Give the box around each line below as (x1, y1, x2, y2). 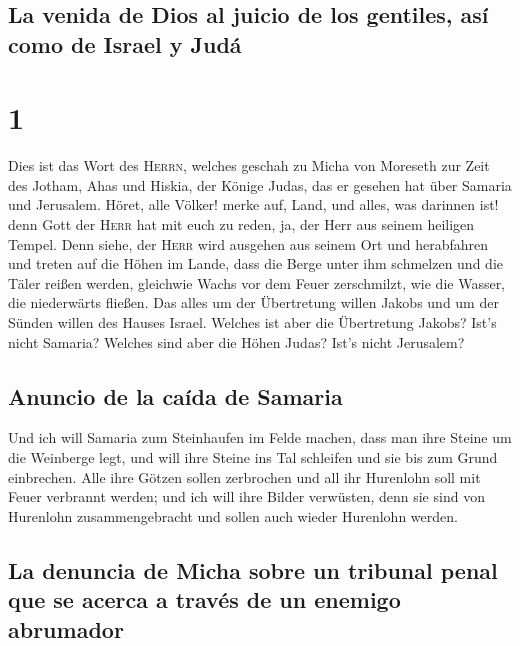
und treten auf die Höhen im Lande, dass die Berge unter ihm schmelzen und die (8, 253, 503, 274)
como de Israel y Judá (8, 28, 242, 59)
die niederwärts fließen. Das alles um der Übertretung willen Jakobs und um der (8, 292, 499, 313)
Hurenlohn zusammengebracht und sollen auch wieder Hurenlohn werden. (8, 505, 458, 526)
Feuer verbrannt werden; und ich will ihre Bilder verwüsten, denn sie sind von (8, 486, 485, 507)
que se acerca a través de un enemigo (8, 584, 401, 615)
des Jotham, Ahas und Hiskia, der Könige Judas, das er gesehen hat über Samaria (8, 174, 512, 195)
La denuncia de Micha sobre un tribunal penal (8, 554, 498, 585)
